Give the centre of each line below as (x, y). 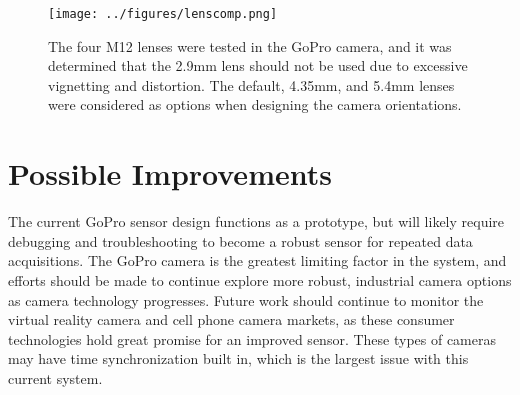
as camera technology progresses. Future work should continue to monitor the (246, 299)
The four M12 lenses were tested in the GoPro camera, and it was (250, 45)
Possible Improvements (170, 173)
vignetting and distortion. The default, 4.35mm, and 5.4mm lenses (251, 84)
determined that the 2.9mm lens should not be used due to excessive (258, 65)
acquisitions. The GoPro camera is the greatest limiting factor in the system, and (257, 260)
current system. (55, 377)
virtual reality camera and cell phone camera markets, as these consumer (231, 319)
